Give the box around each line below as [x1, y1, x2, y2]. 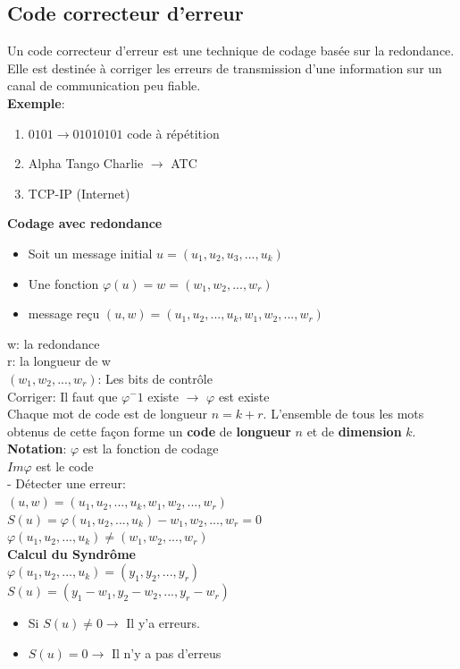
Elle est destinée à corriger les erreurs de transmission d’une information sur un [7, 58, 442, 77]
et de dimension [306, 421, 402, 440]
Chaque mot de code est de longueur [7, 404, 208, 423]
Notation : [7, 439, 67, 458]
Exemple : [7, 93, 65, 112]
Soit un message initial [28, 243, 153, 262]
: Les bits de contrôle [97, 368, 213, 387]
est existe [218, 386, 270, 405]
